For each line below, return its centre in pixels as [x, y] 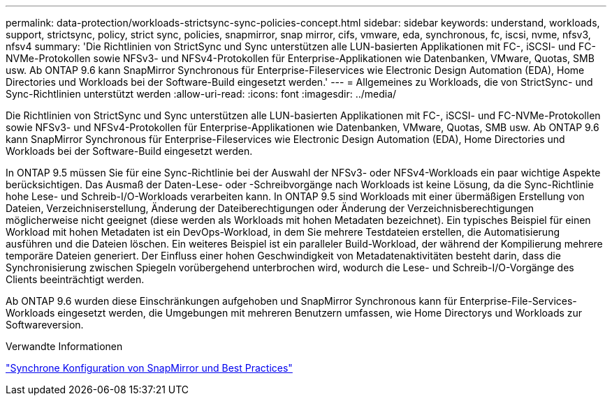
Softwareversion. [45, 325]
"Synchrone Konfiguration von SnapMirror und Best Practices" [149, 368]
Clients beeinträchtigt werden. [75, 279]
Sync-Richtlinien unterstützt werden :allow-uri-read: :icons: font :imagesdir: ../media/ [201, 94]
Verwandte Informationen [64, 346]
